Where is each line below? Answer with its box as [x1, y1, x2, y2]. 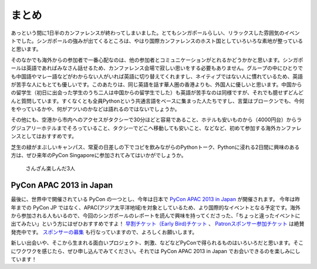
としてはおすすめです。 [21, 132, 77, 140]
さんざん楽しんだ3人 [25, 165, 76, 172]
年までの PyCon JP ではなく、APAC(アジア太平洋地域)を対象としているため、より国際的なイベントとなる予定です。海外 [11, 204, 301, 211]
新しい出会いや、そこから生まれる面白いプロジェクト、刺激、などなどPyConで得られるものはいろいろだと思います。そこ [11, 239, 304, 246]
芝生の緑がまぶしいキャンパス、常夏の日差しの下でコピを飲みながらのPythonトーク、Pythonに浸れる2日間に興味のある [11, 144, 300, 151]
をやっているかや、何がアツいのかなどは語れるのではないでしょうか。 [11, 105, 180, 113]
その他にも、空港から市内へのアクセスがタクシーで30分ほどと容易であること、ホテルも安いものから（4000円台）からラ [11, 116, 302, 123]
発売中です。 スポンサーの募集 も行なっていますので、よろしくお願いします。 [11, 229, 198, 236]
